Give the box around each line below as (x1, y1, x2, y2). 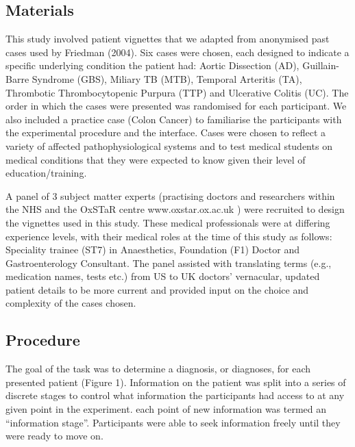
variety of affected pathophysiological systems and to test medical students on (5, 138, 332, 153)
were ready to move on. (5, 429, 103, 443)
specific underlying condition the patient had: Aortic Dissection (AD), (5, 58, 299, 73)
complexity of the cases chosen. (5, 296, 136, 310)
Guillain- (302, 58, 339, 73)
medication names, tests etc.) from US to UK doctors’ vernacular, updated (5, 269, 320, 283)
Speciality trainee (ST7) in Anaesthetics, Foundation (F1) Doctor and (5, 242, 300, 257)
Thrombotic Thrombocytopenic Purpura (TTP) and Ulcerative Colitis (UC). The (5, 85, 349, 99)
